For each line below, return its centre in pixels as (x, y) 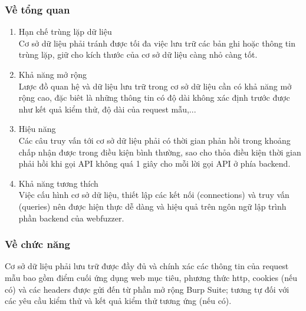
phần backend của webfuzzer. (71, 218)
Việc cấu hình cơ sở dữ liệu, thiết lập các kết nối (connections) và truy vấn (154, 195)
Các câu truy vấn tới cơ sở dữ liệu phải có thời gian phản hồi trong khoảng (154, 140)
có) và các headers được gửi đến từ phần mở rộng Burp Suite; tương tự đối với (147, 289)
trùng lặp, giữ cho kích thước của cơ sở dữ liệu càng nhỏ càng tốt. (138, 54)
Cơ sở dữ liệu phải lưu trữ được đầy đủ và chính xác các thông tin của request (147, 266)
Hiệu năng (37, 129)
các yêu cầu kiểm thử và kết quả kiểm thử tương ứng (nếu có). (118, 301)
